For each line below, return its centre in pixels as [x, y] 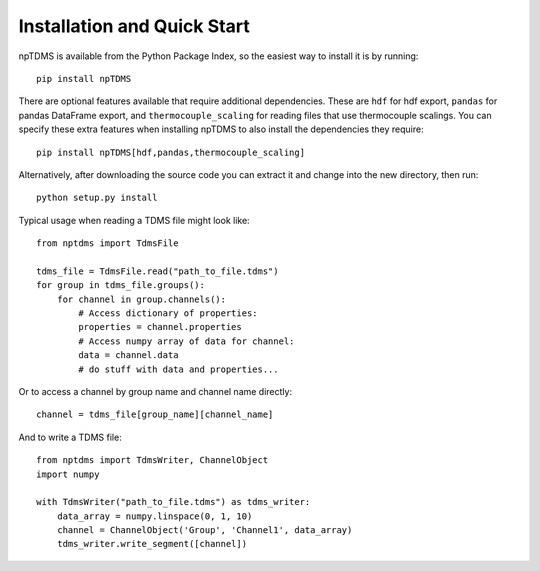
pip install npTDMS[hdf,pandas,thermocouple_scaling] [170, 152]
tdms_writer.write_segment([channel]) [152, 544]
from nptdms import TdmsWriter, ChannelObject [152, 460]
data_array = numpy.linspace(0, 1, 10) [154, 516]
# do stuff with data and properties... [178, 369]
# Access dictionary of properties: [168, 313]
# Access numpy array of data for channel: [186, 341]
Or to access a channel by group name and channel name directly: [155, 391]
